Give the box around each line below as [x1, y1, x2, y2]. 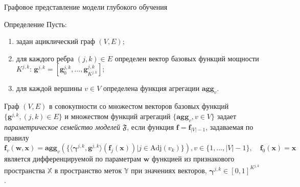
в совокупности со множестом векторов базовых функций [49, 101, 229, 111]
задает [217, 110, 237, 121]
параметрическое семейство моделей [4, 121, 121, 132]
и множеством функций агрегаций [64, 110, 171, 121]
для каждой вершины [16, 83, 82, 93]
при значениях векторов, [131, 165, 207, 175]
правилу [4, 132, 29, 143]
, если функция [127, 121, 174, 132]
